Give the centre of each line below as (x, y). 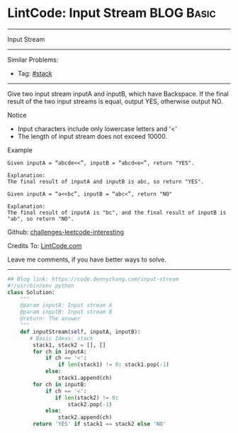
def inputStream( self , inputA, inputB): (80, 332)
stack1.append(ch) (85, 378)
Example (20, 150)
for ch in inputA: (60, 352)
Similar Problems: (33, 60)
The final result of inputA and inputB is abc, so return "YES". (106, 181)
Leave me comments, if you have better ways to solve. (87, 259)
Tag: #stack (35, 73)
